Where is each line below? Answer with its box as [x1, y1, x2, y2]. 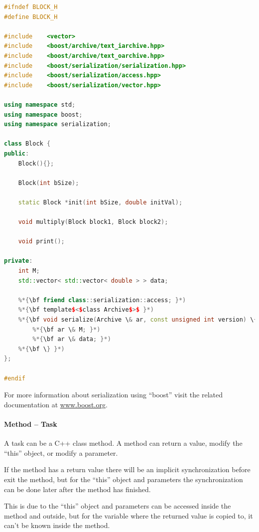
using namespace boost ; [4, 111, 83, 118]
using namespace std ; [4, 101, 76, 108]
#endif [4, 374, 25, 382]
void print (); [18, 238, 65, 245]
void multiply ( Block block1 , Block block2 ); [18, 218, 168, 226]
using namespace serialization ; [4, 121, 111, 128]
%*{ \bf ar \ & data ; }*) [32, 336, 111, 343]
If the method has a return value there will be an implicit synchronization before [4, 464, 251, 475]
